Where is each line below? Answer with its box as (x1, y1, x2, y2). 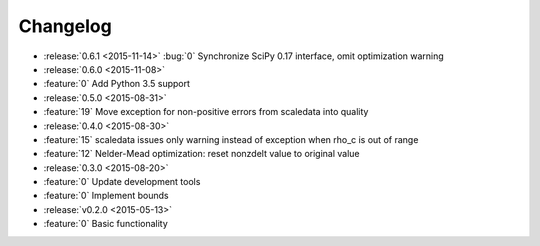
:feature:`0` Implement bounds (43, 190, 169, 202)
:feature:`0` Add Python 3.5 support (43, 78, 190, 90)
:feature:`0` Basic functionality (43, 218, 169, 230)
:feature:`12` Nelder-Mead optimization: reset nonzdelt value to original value (43, 148, 360, 160)
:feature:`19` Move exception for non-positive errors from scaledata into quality (43, 106, 369, 118)
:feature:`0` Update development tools (43, 176, 201, 188)
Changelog (18, 15, 112, 37)
